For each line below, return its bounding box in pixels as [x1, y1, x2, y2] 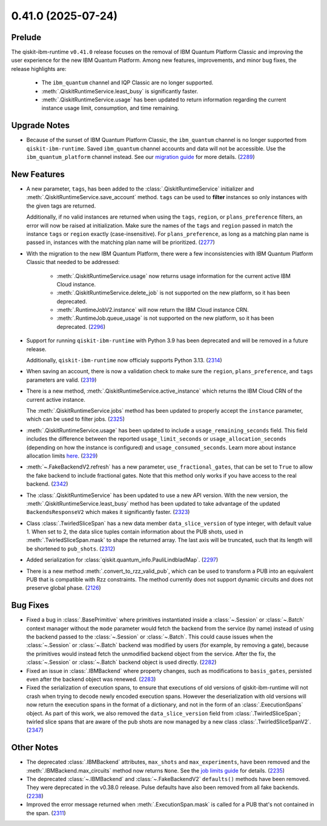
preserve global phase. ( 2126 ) [26, 584, 101, 592]
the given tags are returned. [26, 202, 96, 209]
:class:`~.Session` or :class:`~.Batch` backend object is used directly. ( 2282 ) [26, 658, 217, 666]
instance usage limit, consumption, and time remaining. [41, 104, 180, 112]
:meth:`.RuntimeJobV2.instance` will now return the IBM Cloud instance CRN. [56, 306, 249, 314]
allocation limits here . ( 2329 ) [26, 452, 98, 459]
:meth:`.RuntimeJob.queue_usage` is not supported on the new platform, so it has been [56, 314, 274, 322]
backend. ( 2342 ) [26, 480, 68, 488]
